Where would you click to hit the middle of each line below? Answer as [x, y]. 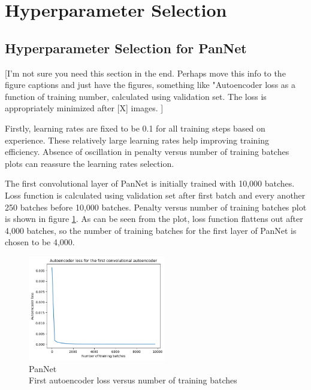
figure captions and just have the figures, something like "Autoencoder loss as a [150, 85]
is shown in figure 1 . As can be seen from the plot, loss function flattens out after [154, 219]
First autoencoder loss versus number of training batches [133, 380]
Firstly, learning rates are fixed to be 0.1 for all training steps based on [135, 128]
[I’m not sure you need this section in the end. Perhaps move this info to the [145, 73]
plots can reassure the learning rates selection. [90, 163]
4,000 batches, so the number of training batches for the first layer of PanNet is [151, 230]
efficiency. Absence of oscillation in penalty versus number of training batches [147, 152]
